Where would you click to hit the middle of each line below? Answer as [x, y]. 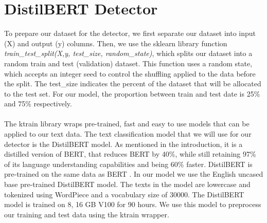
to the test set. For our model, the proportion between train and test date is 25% [132, 93]
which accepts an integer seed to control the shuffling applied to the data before [130, 73]
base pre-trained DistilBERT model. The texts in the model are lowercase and [127, 184]
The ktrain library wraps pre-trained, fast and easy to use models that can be [127, 124]
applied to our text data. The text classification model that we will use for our [128, 134]
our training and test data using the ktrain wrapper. [87, 214]
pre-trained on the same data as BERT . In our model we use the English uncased [134, 174]
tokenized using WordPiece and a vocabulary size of [86, 194]
